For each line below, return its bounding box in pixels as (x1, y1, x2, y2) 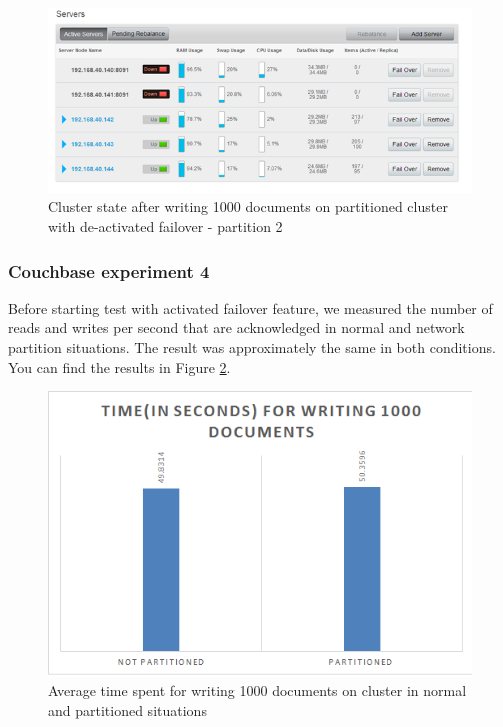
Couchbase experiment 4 (8, 258, 210, 283)
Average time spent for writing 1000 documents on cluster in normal (48, 680, 467, 701)
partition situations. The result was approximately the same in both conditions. (8, 337, 496, 357)
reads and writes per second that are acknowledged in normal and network (8, 317, 465, 338)
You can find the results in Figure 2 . (8, 356, 231, 377)
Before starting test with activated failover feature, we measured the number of (8, 297, 493, 318)
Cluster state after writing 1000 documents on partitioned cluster (48, 196, 448, 217)
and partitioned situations (48, 699, 207, 720)
